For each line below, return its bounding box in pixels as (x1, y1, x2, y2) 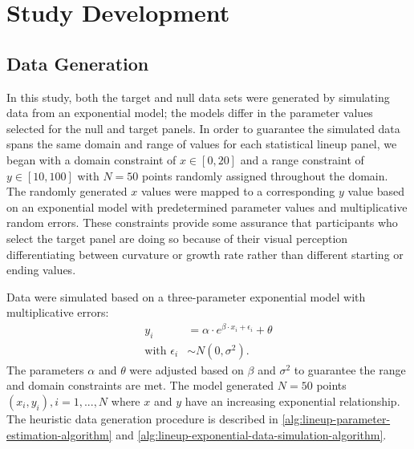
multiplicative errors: (6, 304, 109, 321)
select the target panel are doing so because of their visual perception (6, 229, 348, 246)
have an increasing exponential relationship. (185, 393, 400, 410)
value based (347, 183, 404, 200)
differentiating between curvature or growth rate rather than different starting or (6, 245, 404, 262)
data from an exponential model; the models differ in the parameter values (6, 104, 373, 121)
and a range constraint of (240, 151, 364, 168)
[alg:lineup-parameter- (282, 411, 391, 427)
